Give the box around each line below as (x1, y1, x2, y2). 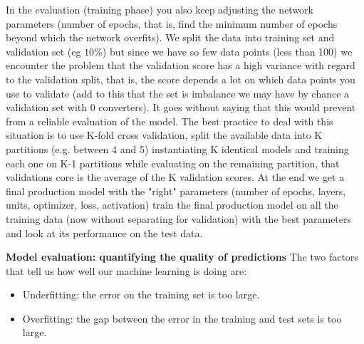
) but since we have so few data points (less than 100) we (102, 43, 353, 58)
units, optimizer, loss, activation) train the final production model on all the (6, 197, 338, 212)
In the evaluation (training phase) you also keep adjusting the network (6, 2, 313, 16)
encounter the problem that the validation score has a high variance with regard (6, 58, 355, 73)
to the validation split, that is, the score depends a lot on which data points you (6, 71, 355, 86)
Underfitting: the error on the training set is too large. (22, 287, 260, 302)
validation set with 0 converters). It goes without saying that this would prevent (6, 100, 356, 115)
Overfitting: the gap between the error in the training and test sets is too (22, 311, 342, 325)
